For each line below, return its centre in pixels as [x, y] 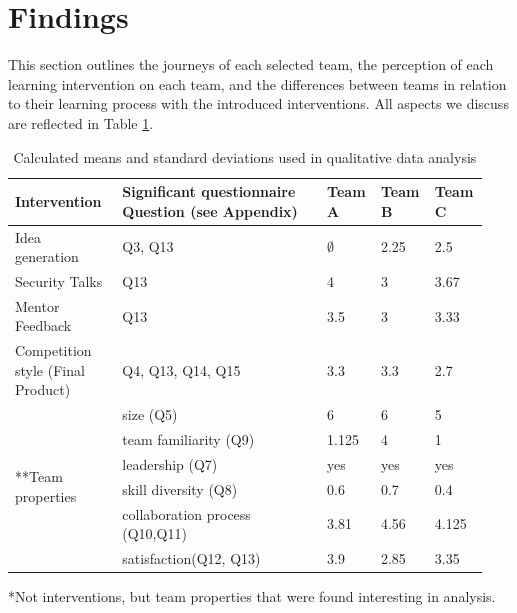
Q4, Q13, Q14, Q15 [181, 369]
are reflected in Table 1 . [81, 122]
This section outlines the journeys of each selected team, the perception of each [251, 64]
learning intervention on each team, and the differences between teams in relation [257, 83]
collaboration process [186, 513]
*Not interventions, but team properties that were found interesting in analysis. [252, 596]
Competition [53, 350]
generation [47, 256]
